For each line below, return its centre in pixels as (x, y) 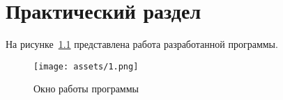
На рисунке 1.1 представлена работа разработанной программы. (142, 44)
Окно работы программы (86, 89)
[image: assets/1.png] (86, 66)
